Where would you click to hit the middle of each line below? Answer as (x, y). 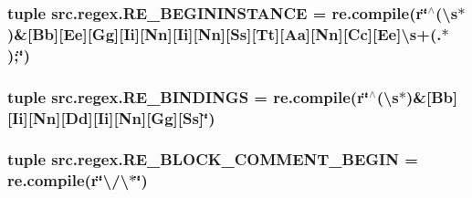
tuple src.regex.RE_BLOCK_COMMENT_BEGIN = (213, 159)
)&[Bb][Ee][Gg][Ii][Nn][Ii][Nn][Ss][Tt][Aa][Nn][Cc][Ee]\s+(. (225, 33)
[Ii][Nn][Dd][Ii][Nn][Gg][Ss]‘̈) (111, 117)
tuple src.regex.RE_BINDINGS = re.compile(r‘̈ (189, 96)
